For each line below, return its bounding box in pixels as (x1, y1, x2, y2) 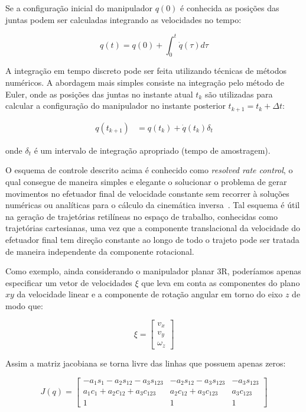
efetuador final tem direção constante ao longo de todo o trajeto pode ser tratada (5, 233, 300, 245)
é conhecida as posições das (180, 2, 279, 14)
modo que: (5, 299, 43, 312)
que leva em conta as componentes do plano (141, 276, 300, 288)
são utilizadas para (204, 87, 273, 100)
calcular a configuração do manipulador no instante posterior (5, 99, 226, 112)
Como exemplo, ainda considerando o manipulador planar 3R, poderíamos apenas (5, 265, 301, 277)
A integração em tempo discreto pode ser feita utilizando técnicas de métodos (5, 64, 287, 77)
